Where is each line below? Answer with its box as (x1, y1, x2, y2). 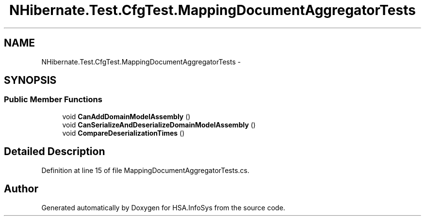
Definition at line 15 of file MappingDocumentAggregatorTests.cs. (41, 166, 250, 174)
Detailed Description (4, 145, 105, 158)
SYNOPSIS (4, 74, 57, 87)
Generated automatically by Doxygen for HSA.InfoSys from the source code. (41, 203, 285, 212)
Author (4, 183, 38, 195)
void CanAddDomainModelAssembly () (62, 112, 191, 121)
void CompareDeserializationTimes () (62, 128, 185, 137)
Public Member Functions (4, 94, 102, 105)
